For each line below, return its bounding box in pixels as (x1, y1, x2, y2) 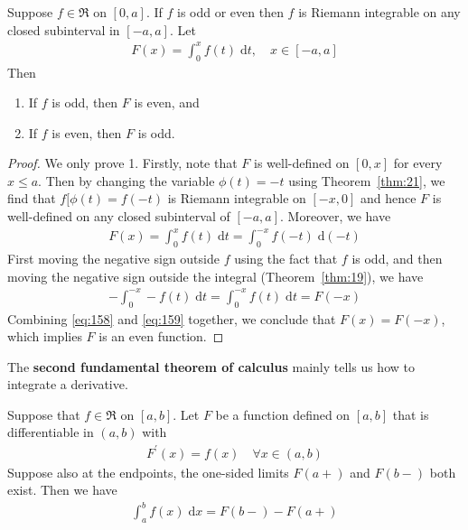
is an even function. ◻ (98, 327, 224, 346)
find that (7, 189, 56, 208)
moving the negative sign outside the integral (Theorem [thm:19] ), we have (7, 266, 424, 285)
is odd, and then (351, 249, 443, 267)
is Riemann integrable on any (298, 3, 461, 21)
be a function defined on (215, 404, 351, 423)
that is (392, 404, 429, 423)
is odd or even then (176, 3, 284, 21)
